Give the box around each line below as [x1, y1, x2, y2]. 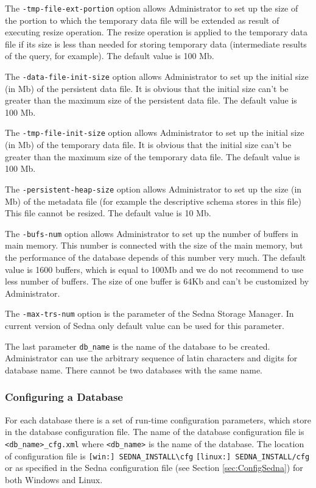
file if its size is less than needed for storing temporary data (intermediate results [5, 37, 307, 50]
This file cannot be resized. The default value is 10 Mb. [5, 207, 211, 219]
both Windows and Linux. [5, 473, 103, 486]
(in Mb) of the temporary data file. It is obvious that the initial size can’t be [5, 138, 292, 151]
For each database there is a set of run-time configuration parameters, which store [5, 413, 311, 426]
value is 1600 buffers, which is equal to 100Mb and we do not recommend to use [5, 263, 304, 275]
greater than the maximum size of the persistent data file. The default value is [5, 94, 297, 107]
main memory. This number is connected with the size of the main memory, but [5, 239, 303, 252]
